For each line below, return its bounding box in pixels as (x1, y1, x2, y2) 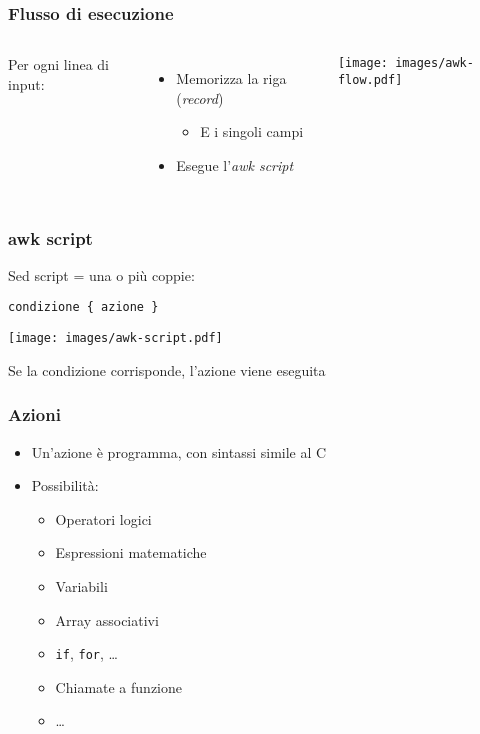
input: (8, 73, 45, 94)
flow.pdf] (337, 72, 403, 87)
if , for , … (55, 643, 118, 664)
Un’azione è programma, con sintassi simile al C (31, 441, 327, 462)
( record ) (176, 87, 224, 108)
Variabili (55, 575, 108, 596)
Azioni (8, 402, 61, 427)
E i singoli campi (200, 121, 304, 142)
